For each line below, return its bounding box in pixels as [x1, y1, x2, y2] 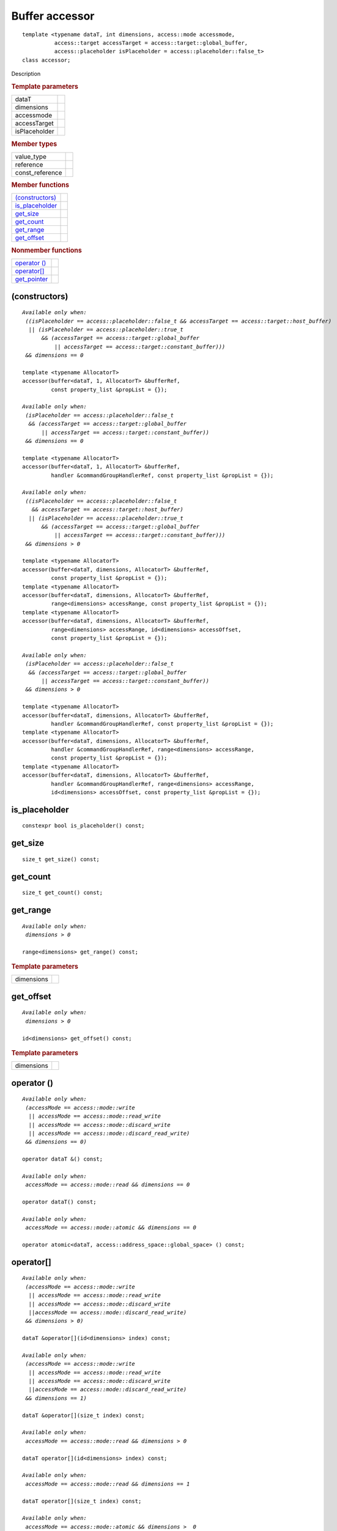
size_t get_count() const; [22, 889, 103, 897]
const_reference [15, 168, 62, 177]
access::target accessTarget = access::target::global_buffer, [54, 39, 248, 46]
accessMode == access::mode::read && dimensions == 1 [25, 1480, 190, 1488]
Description [11, 70, 41, 78]
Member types [11, 140, 57, 148]
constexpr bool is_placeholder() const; [22, 822, 145, 829]
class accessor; [22, 56, 71, 64]
